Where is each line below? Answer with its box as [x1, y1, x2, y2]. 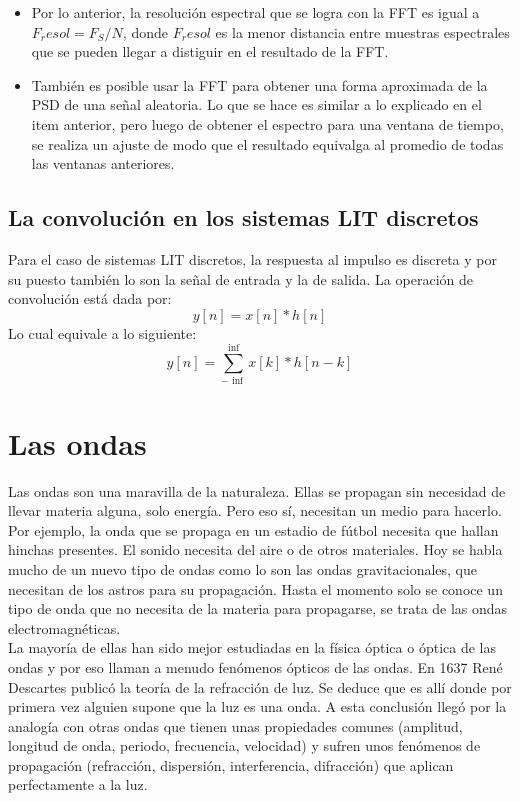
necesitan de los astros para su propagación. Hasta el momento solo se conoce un [8, 578, 503, 599]
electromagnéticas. [8, 617, 121, 638]
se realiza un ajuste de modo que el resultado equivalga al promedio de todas [31, 133, 504, 154]
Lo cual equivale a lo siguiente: [8, 322, 197, 343]
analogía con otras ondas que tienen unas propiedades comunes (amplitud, [8, 715, 463, 736]
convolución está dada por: [8, 288, 172, 309]
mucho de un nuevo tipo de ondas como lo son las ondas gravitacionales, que [8, 558, 478, 579]
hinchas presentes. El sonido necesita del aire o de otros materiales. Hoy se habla [8, 539, 503, 560]
